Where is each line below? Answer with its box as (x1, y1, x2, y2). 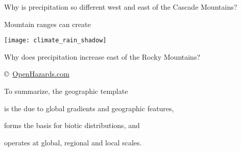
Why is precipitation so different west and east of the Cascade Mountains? (4, 2, 237, 12)
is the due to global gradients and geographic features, (4, 103, 174, 113)
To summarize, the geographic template (4, 86, 128, 96)
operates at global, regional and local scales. (4, 137, 142, 147)
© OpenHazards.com (4, 68, 69, 79)
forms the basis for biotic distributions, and (4, 120, 140, 131)
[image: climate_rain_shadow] (4, 37, 107, 44)
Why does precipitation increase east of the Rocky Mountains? (4, 51, 201, 62)
